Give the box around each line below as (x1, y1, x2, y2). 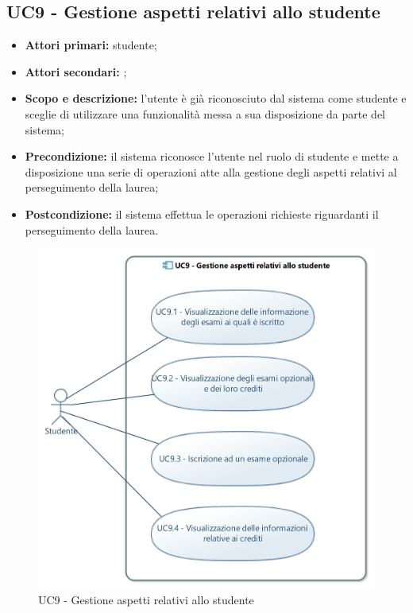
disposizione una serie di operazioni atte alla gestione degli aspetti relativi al (25, 163, 397, 180)
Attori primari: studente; (25, 37, 157, 53)
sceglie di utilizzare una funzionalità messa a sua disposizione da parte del (25, 105, 385, 122)
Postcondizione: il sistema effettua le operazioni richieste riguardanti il (25, 205, 379, 222)
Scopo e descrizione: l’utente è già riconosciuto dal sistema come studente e (25, 90, 407, 107)
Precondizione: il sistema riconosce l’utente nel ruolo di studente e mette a (25, 148, 399, 165)
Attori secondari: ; (25, 63, 127, 80)
